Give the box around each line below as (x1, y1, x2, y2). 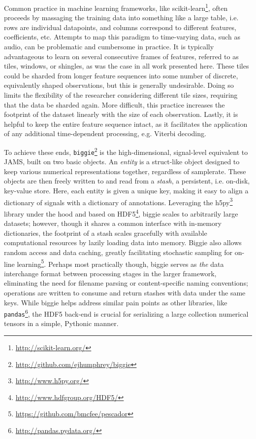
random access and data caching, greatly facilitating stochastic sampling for (4, 247, 233, 257)
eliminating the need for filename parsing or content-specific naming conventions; (4, 278, 248, 288)
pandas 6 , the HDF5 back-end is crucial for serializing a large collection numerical (4, 307, 249, 319)
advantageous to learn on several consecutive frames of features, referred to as (4, 51, 239, 61)
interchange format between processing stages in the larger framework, (4, 268, 217, 278)
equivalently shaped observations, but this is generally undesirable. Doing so (4, 80, 234, 90)
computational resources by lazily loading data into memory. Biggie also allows (4, 237, 242, 248)
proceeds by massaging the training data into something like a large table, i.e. (4, 12, 239, 23)
